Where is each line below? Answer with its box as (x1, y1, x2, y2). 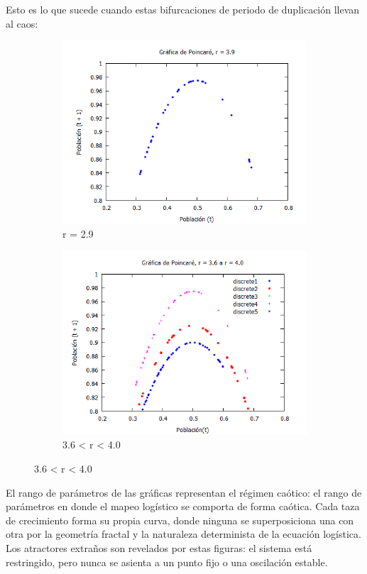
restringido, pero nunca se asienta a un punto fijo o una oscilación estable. (6, 554, 328, 569)
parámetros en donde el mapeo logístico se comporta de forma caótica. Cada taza (6, 499, 360, 514)
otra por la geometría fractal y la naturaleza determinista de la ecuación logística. (6, 526, 361, 541)
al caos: (6, 16, 38, 31)
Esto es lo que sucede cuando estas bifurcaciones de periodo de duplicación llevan (6, 2, 360, 16)
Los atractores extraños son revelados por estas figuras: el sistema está (6, 541, 312, 556)
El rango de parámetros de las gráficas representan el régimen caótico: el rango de (6, 485, 362, 500)
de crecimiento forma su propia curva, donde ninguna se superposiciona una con (6, 512, 354, 527)
